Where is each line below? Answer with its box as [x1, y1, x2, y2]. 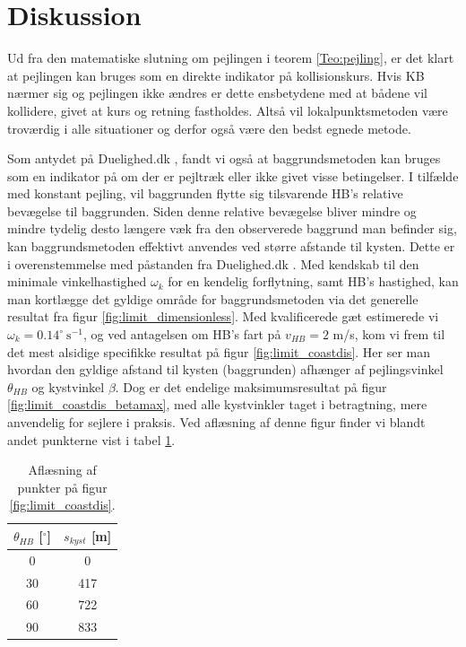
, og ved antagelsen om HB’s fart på [82, 325, 281, 344]
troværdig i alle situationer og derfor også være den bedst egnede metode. [7, 118, 411, 137]
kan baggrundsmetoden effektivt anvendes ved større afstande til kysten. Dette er [7, 237, 455, 256]
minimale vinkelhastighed [7, 272, 147, 291]
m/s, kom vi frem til [332, 325, 445, 344]
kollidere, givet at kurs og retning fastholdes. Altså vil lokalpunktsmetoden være [7, 101, 448, 119]
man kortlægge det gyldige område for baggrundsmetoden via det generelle [7, 289, 419, 308]
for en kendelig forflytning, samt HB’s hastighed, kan [168, 272, 459, 291]
